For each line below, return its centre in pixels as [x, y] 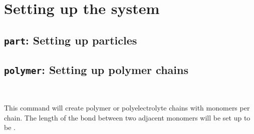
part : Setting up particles [71, 40]
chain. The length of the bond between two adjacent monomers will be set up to [127, 117]
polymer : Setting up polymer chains [96, 70]
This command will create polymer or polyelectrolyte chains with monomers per [127, 108]
